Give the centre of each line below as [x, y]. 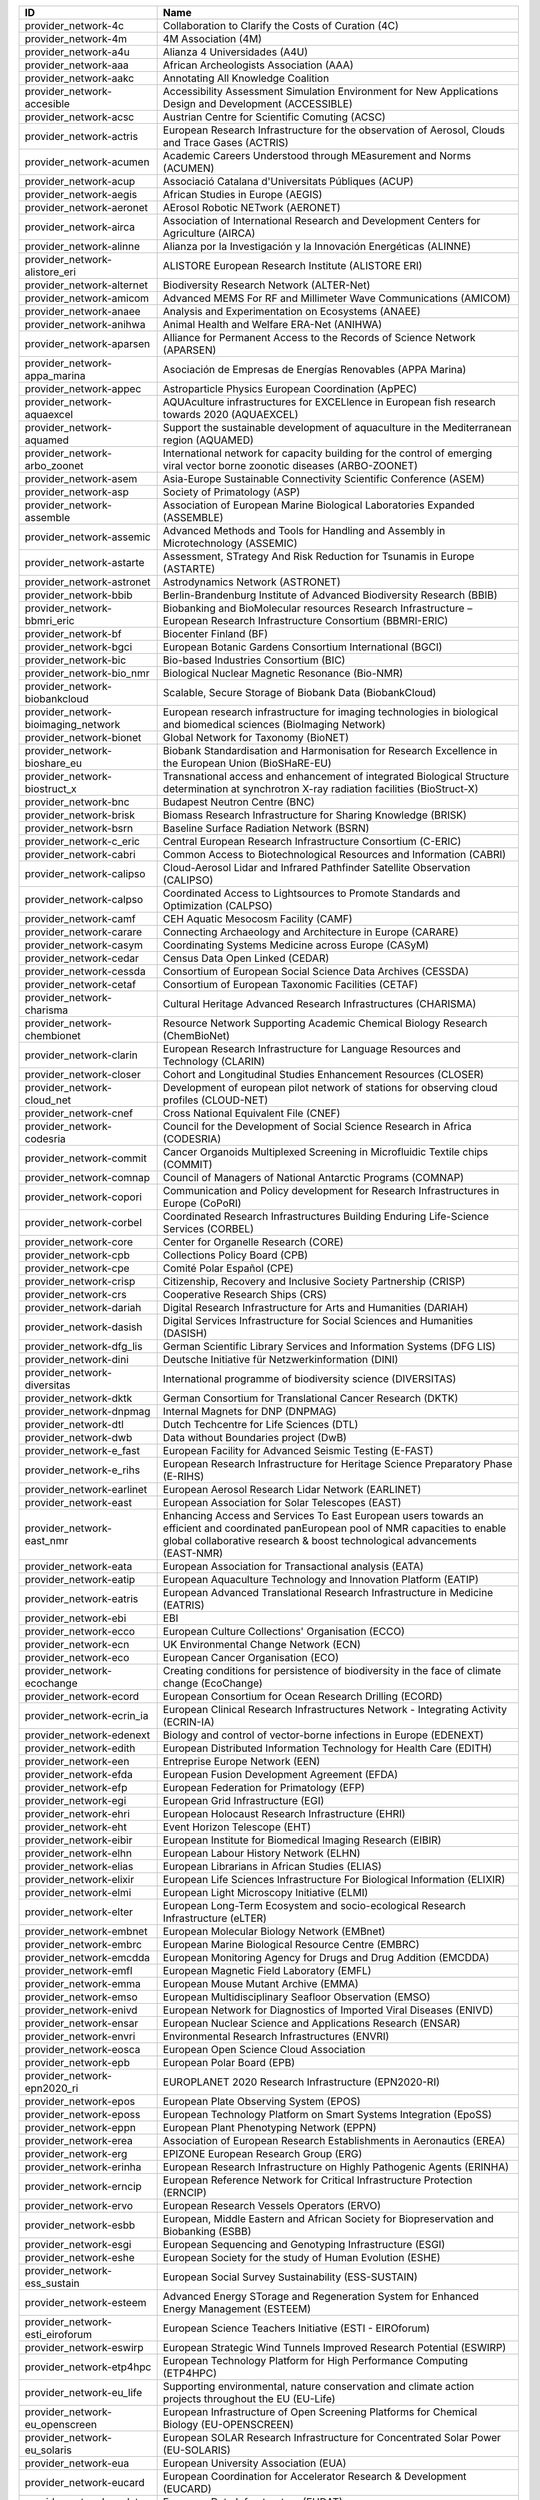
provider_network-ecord [82, 1696]
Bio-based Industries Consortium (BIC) [254, 660]
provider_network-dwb [78, 1437]
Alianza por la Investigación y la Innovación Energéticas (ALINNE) [317, 246]
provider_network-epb [77, 2062]
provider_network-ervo [79, 2205]
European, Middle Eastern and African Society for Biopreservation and [328, 2218]
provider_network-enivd [81, 2010]
